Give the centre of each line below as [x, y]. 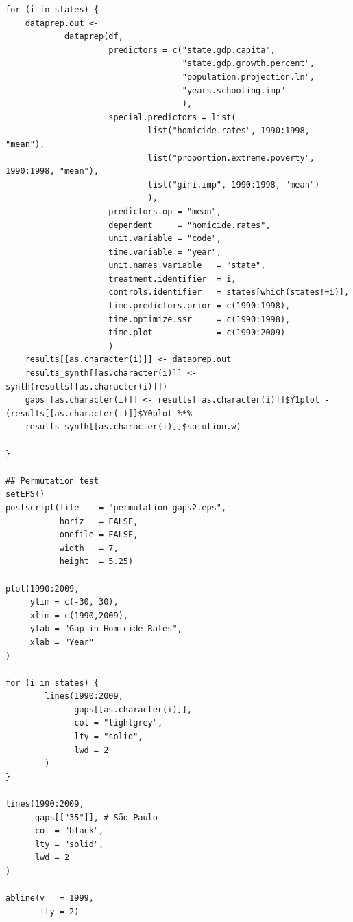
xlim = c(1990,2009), [79, 615]
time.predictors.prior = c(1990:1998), [199, 306]
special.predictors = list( [172, 117]
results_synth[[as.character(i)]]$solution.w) [133, 427]
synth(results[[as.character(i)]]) [87, 386]
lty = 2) [60, 911]
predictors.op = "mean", [165, 211]
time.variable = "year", [165, 252]
